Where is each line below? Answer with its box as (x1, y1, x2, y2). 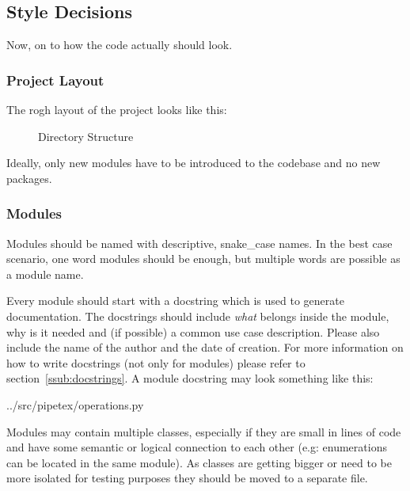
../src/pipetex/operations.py (6, 396, 144, 413)
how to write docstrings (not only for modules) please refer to (6, 354, 306, 371)
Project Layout (6, 70, 104, 89)
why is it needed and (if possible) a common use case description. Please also (6, 323, 380, 340)
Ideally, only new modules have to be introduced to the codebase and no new (6, 154, 381, 171)
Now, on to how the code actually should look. (6, 36, 233, 53)
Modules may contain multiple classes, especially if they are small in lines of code (6, 423, 401, 440)
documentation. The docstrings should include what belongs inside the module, (6, 307, 389, 324)
